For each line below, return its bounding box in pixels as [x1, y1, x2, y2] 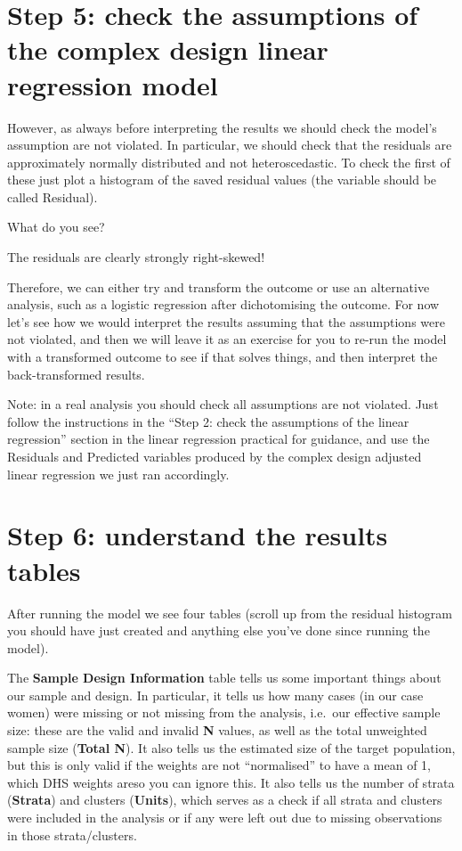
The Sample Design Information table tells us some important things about [7, 668, 442, 687]
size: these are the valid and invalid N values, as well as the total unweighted [7, 721, 427, 740]
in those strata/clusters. [7, 825, 137, 844]
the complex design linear [7, 31, 328, 68]
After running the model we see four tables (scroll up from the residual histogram [7, 603, 452, 622]
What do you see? [7, 217, 105, 236]
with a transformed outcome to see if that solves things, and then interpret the [7, 348, 438, 366]
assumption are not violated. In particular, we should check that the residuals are [7, 135, 452, 154]
